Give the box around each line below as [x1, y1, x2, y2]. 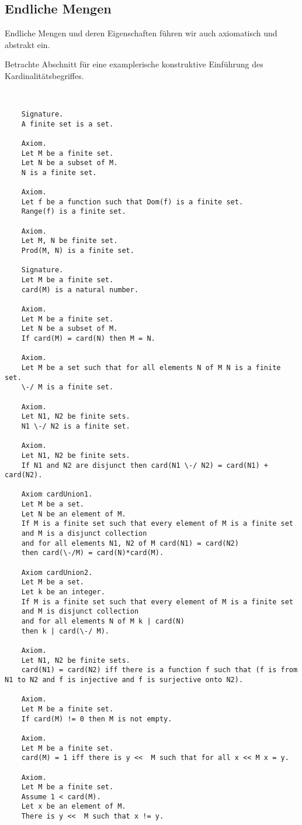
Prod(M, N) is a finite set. [21, 247, 134, 255]
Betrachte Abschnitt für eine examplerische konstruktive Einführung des [5, 58, 263, 70]
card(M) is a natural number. [21, 285, 139, 294]
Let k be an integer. [21, 588, 105, 597]
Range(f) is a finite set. [21, 207, 126, 216]
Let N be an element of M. [21, 509, 126, 518]
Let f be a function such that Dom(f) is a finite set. [21, 197, 244, 206]
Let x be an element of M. [21, 802, 126, 811]
